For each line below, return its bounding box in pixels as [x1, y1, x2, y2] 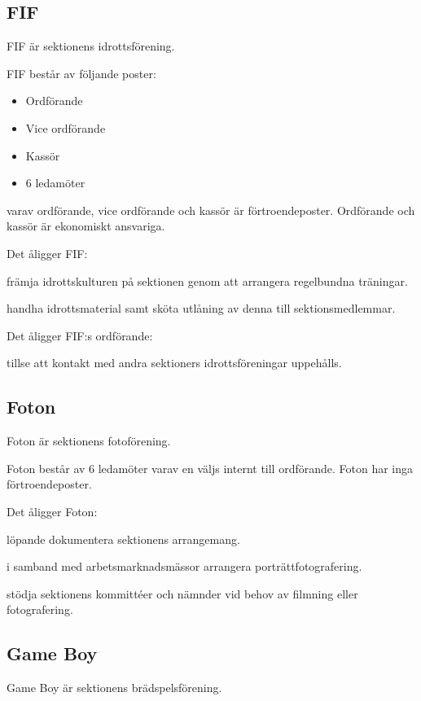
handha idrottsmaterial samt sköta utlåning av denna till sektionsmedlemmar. [7, 300, 396, 317]
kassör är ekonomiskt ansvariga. [7, 217, 165, 234]
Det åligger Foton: [7, 502, 98, 519]
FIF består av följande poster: [7, 64, 156, 81]
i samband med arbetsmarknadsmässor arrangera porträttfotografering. [7, 558, 362, 575]
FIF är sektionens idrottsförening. [7, 37, 175, 55]
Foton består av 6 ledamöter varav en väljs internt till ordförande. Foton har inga [7, 459, 414, 476]
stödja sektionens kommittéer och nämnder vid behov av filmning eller [7, 585, 358, 602]
